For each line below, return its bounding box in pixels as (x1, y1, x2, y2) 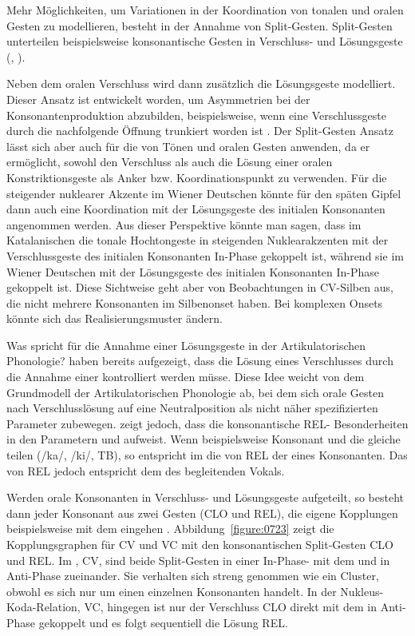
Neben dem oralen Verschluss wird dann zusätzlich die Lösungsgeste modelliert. (6, 75, 396, 92)
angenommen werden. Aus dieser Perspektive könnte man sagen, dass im (6, 216, 362, 233)
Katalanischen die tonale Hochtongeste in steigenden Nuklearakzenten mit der (6, 232, 389, 248)
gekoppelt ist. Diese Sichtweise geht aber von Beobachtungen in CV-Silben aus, (6, 279, 393, 296)
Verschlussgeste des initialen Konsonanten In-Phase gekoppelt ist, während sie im (6, 247, 404, 264)
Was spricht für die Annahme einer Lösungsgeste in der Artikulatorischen (6, 336, 366, 353)
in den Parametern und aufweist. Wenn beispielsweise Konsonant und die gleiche (6, 431, 401, 447)
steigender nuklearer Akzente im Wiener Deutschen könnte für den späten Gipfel (6, 185, 401, 201)
